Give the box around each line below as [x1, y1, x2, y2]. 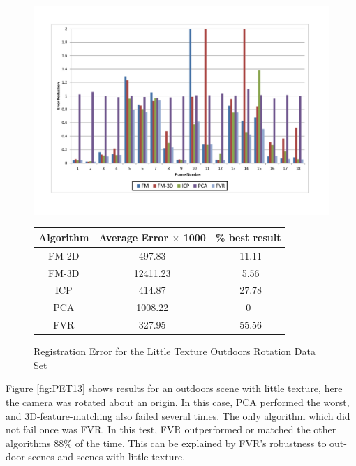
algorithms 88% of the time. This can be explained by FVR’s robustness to [6, 435, 327, 450]
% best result [215, 230, 281, 244]
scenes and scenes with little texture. [28, 449, 186, 464]
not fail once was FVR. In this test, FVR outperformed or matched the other [6, 422, 336, 437]
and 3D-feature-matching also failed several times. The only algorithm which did [6, 408, 350, 423]
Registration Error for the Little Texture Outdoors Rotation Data [34, 344, 316, 359]
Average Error [98, 230, 169, 244]
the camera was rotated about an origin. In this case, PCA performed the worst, [6, 394, 350, 409]
